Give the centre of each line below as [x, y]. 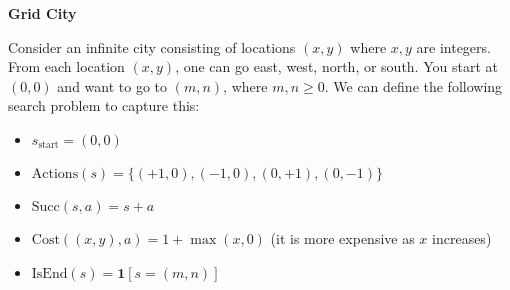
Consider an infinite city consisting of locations [152, 46]
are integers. [453, 46]
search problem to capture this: [104, 105]
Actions [55, 173]
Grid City [42, 13]
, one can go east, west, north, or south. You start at [336, 66]
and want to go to [112, 85]
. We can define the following [413, 85]
